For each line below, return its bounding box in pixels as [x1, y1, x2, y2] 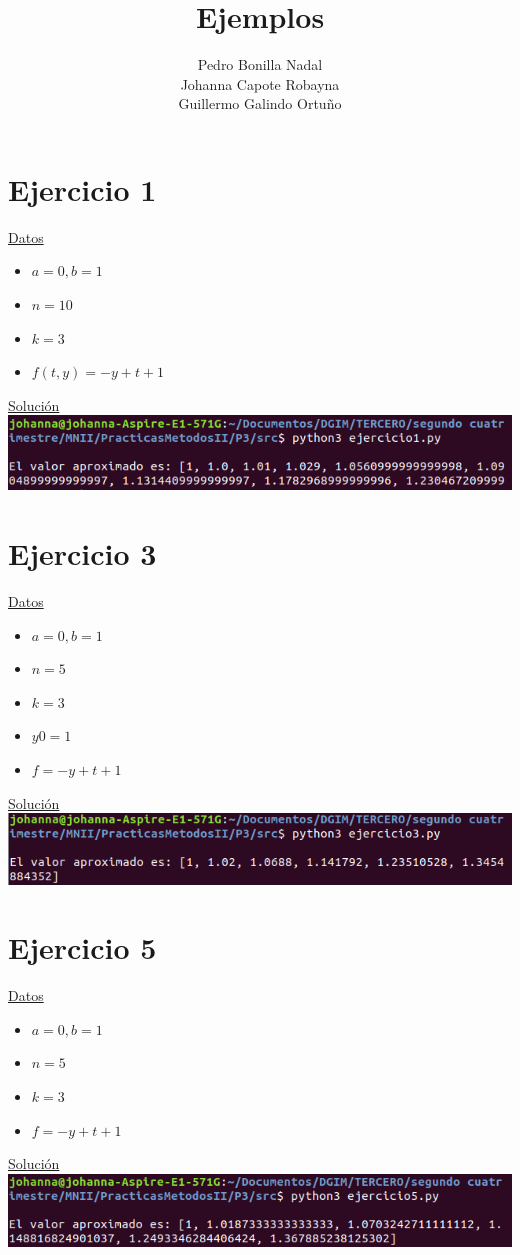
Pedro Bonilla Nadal [197, 54, 323, 75]
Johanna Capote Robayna [180, 73, 340, 94]
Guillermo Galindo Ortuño [178, 93, 342, 114]
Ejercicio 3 [8, 533, 157, 573]
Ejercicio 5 [8, 927, 157, 968]
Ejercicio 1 [8, 168, 157, 209]
